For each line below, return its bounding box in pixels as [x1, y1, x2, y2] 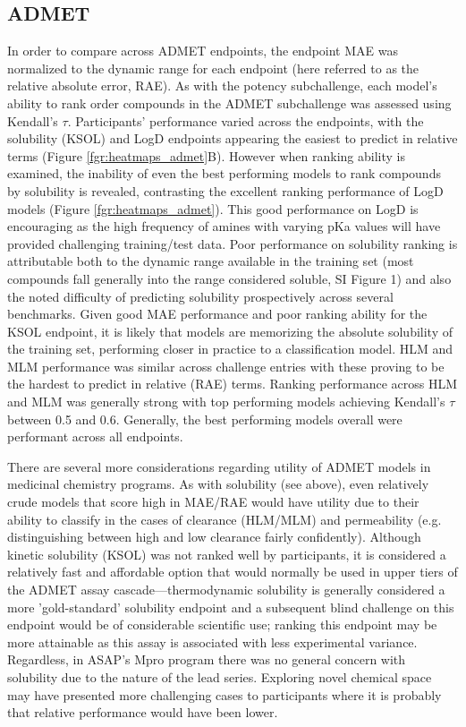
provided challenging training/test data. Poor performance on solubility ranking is [7, 234, 458, 252]
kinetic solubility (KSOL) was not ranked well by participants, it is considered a [7, 544, 446, 563]
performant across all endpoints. [7, 427, 183, 446]
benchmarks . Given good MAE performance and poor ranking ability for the [7, 304, 428, 323]
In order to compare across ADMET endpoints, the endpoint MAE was [7, 41, 398, 60]
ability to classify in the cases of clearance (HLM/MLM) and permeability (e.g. [7, 509, 442, 528]
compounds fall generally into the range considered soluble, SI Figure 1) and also [7, 269, 452, 287]
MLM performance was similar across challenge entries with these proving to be [7, 356, 445, 375]
